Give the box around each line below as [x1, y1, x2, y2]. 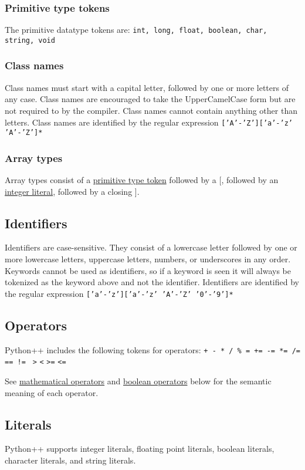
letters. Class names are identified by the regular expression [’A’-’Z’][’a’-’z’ [5, 116, 293, 128]
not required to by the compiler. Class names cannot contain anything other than [5, 104, 297, 116]
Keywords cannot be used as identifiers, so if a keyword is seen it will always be [5, 264, 291, 276]
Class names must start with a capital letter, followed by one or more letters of [5, 81, 289, 93]
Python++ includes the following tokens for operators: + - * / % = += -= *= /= [5, 343, 300, 356]
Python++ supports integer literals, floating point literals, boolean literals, [5, 442, 274, 455]
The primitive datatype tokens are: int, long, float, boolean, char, [5, 23, 267, 36]
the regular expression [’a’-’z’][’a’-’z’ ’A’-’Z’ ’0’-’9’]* [5, 287, 233, 299]
